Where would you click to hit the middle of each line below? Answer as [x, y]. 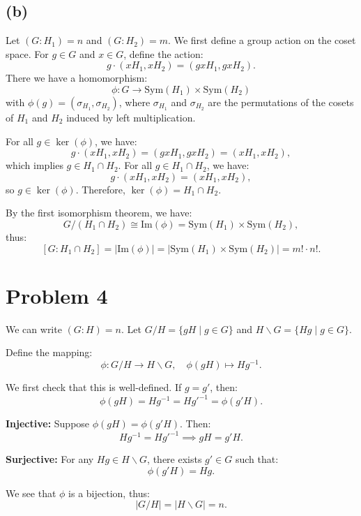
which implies [34, 165]
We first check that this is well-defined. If [94, 386]
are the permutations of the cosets [281, 102]
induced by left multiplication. [131, 117]
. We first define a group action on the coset [262, 40]
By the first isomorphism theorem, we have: [99, 213]
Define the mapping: [49, 352]
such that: [257, 459]
